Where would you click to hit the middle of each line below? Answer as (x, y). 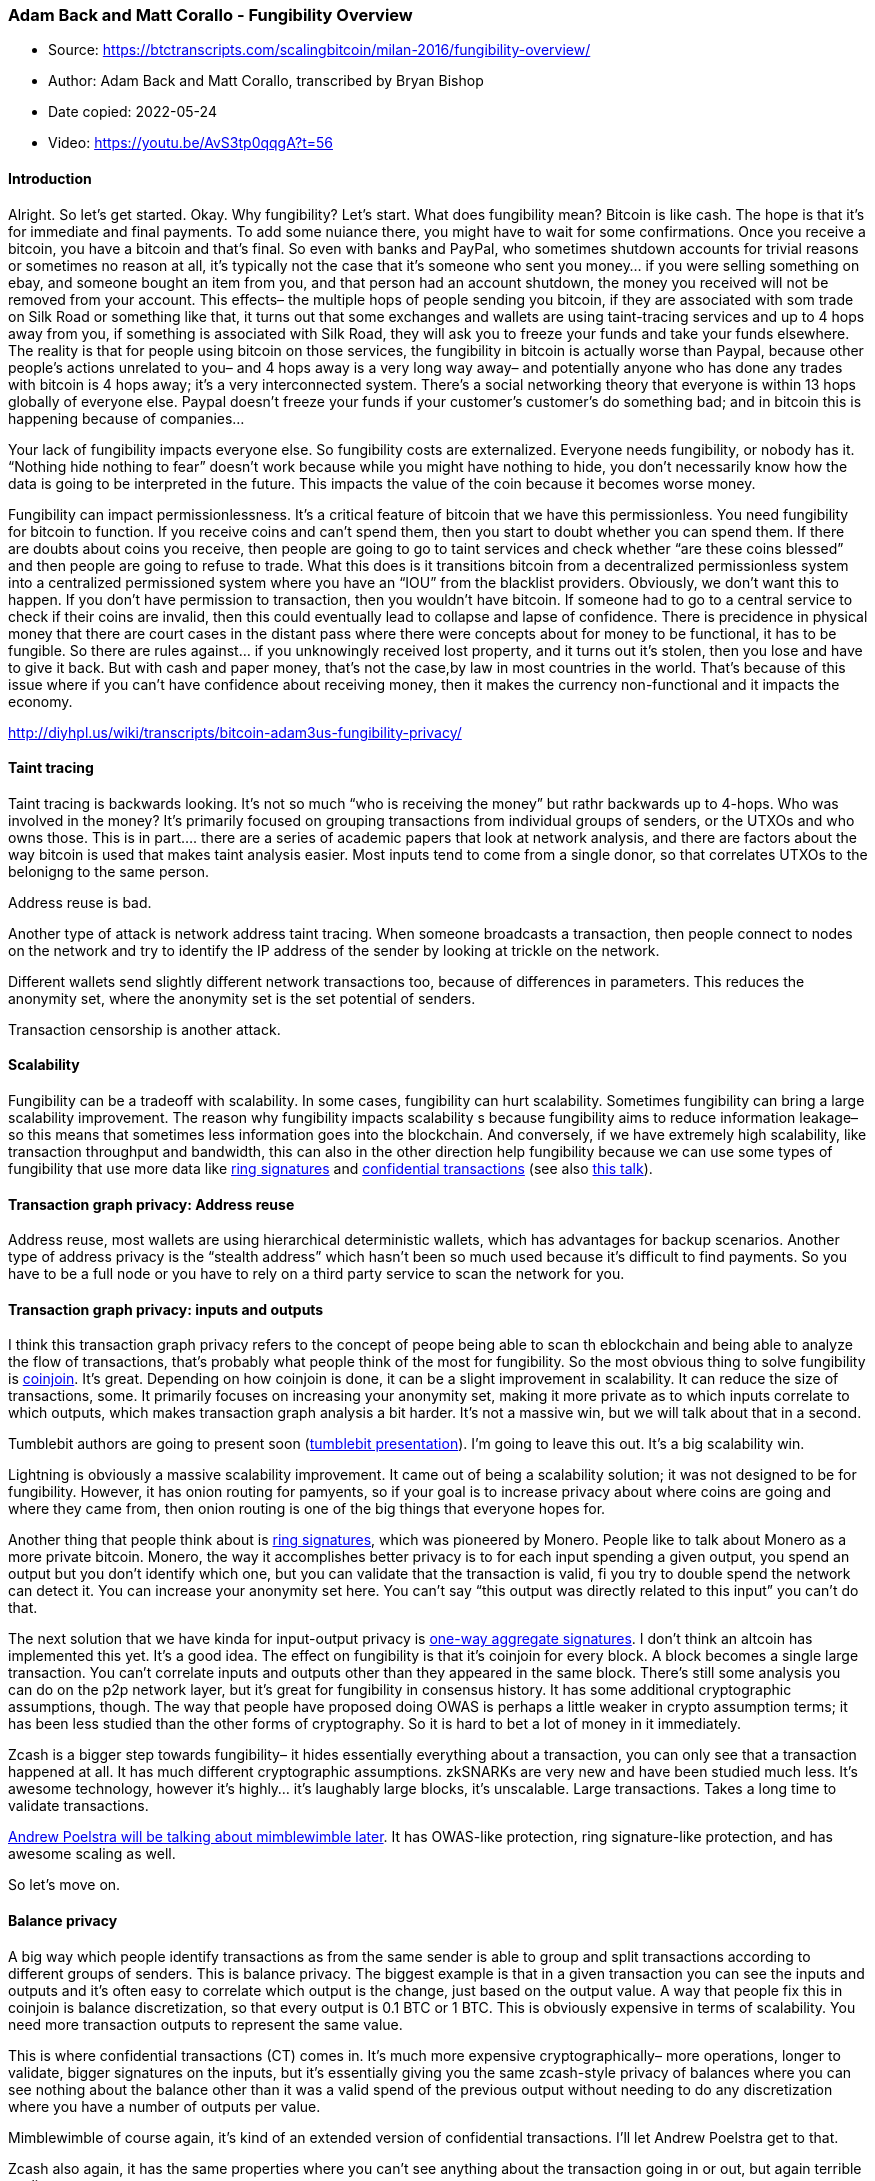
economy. (40, 701)
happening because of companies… (126, 418)
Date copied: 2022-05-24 (132, 112)
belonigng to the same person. (109, 871)
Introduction (50, 178)
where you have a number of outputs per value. (164, 2106)
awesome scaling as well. (92, 1854)
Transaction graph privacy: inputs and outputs (166, 1309)
